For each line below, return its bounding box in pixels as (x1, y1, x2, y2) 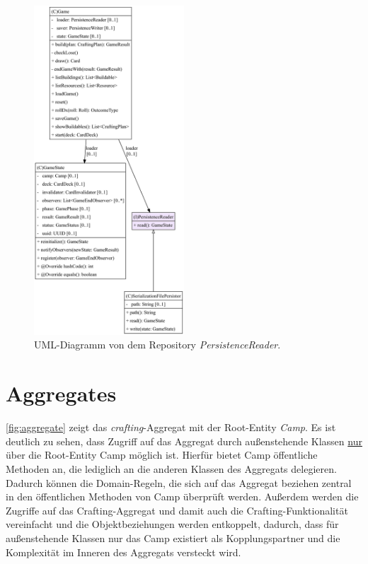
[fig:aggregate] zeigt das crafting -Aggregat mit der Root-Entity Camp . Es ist (6, 420, 336, 435)
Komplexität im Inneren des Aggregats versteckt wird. (6, 544, 241, 559)
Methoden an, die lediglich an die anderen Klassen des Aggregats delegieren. (6, 461, 337, 476)
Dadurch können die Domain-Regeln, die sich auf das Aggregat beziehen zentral (6, 475, 352, 490)
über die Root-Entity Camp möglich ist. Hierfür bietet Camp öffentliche (6, 447, 318, 462)
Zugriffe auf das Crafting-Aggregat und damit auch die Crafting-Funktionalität (6, 503, 348, 517)
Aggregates (6, 379, 117, 408)
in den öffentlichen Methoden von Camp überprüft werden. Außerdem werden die (6, 489, 359, 504)
